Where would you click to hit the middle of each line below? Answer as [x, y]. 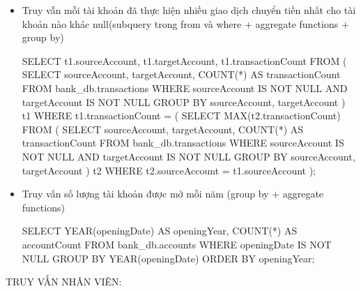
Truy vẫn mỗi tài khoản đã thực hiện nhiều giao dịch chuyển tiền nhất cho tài [189, 10]
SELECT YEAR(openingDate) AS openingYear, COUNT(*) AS [160, 231]
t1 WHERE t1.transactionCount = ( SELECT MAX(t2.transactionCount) [181, 115]
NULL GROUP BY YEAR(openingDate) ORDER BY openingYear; [168, 258]
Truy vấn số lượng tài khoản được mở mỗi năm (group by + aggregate [173, 194]
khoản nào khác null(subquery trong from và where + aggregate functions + [185, 23]
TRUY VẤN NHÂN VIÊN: [64, 282]
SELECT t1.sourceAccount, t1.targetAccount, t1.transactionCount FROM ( [184, 60]
